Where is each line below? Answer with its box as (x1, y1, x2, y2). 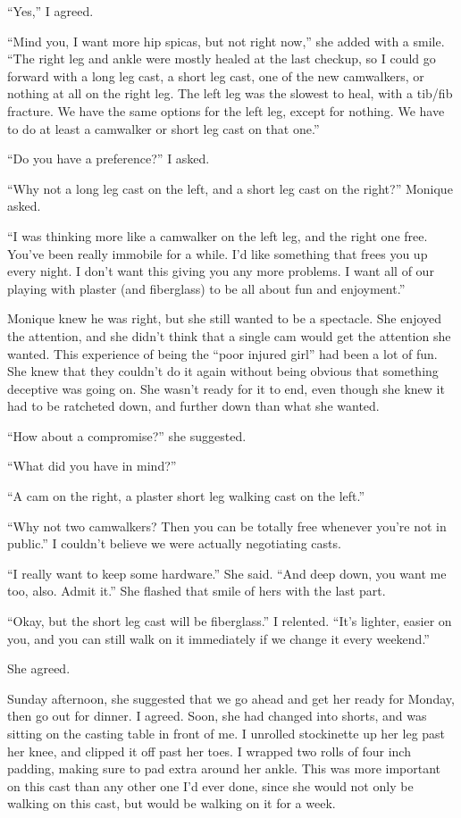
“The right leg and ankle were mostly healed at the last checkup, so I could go (7, 49, 436, 68)
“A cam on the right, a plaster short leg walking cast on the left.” (7, 487, 365, 505)
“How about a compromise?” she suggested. (7, 426, 247, 445)
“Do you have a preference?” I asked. (7, 149, 210, 168)
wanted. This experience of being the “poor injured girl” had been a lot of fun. (7, 344, 438, 363)
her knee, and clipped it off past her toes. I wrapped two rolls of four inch (7, 741, 411, 760)
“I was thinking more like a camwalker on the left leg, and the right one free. (7, 226, 428, 245)
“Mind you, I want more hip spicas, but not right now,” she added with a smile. (7, 31, 445, 50)
